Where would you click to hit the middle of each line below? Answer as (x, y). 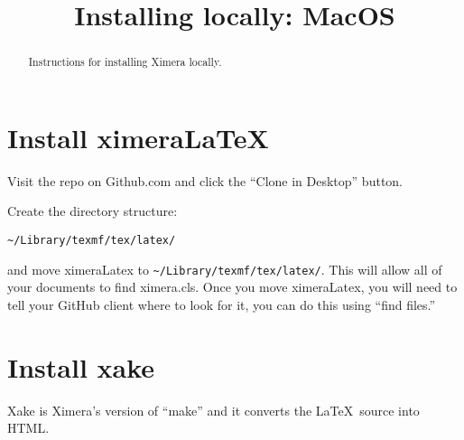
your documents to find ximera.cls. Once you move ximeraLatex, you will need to (232, 287)
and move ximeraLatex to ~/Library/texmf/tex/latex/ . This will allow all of (225, 269)
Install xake (81, 366)
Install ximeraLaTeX (138, 137)
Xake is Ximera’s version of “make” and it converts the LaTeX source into (213, 410)
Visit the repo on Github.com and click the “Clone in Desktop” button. (205, 180)
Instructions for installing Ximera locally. (125, 62)
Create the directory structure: (93, 211)
